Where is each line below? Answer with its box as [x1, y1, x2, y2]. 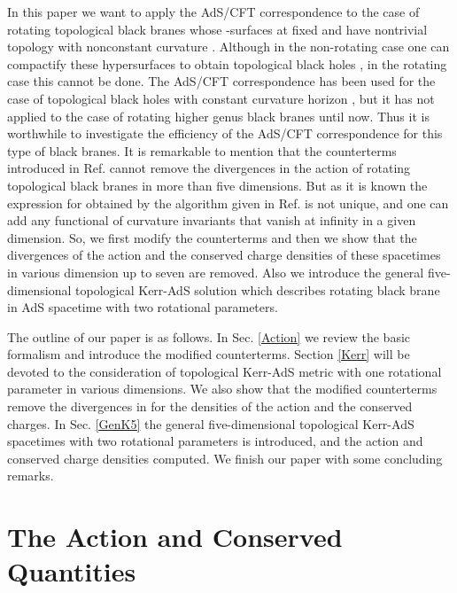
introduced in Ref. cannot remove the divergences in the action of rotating [7, 159, 411, 177]
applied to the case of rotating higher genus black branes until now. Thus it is [7, 106, 430, 125]
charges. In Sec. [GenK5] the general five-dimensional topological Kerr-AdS [7, 414, 414, 433]
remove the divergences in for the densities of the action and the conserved [7, 397, 413, 416]
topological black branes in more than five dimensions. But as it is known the [7, 176, 428, 194]
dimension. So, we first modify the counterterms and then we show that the [7, 228, 417, 246]
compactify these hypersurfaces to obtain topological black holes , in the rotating [7, 54, 447, 73]
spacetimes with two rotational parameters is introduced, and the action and [7, 432, 423, 450]
